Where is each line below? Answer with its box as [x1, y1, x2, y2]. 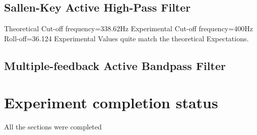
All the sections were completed [4, 121, 102, 132]
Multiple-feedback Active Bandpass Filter [4, 57, 226, 73]
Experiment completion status [4, 92, 218, 113]
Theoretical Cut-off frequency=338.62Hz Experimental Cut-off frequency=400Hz [4, 23, 253, 34]
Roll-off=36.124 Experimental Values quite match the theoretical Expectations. [4, 33, 249, 43]
